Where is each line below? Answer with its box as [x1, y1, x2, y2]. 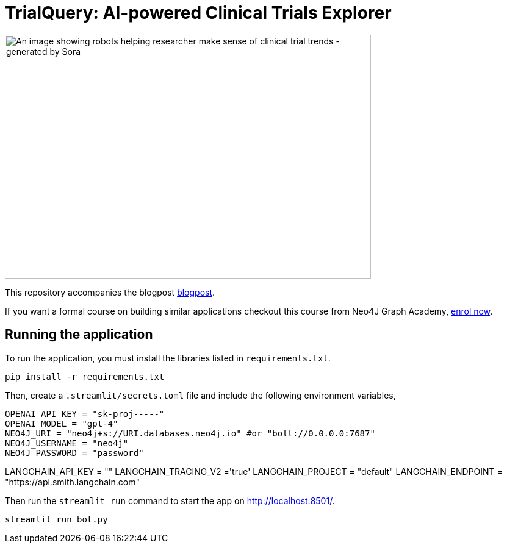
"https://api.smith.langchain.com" [5, 476, 140, 487]
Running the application [5, 327, 153, 343]
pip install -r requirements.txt [5, 371, 165, 382]
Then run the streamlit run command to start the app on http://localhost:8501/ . [5, 495, 335, 506]
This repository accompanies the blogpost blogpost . [5, 286, 215, 297]
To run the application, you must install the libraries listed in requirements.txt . [5, 352, 331, 363]
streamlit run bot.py [5, 514, 108, 524]
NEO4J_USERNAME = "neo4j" [5, 438, 129, 448]
